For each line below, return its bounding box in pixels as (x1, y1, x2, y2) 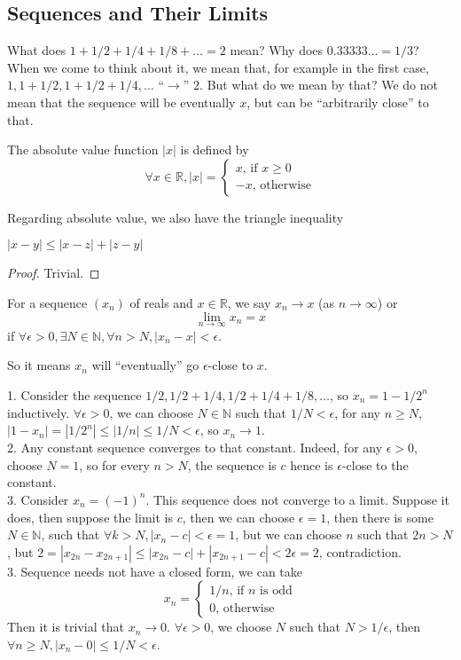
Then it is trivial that (7, 617, 124, 636)
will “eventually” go (91, 356, 199, 374)
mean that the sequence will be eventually (7, 92, 236, 111)
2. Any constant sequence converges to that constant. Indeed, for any (7, 438, 383, 457)
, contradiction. (318, 542, 402, 561)
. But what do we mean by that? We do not (199, 75, 438, 94)
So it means (7, 356, 71, 374)
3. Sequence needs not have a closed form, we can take (7, 562, 303, 580)
